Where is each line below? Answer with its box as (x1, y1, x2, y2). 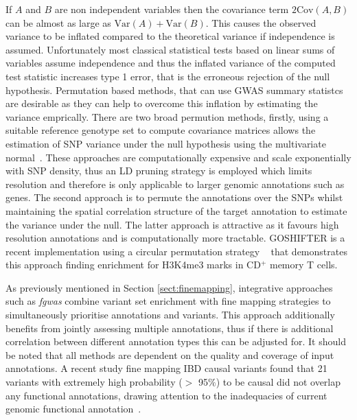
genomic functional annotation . (5, 401, 141, 416)
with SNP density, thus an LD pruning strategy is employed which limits (5, 163, 312, 178)
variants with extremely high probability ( (5, 375, 183, 389)
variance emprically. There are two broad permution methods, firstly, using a (5, 109, 329, 124)
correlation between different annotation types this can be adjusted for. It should (5, 334, 346, 349)
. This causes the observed (205, 15, 316, 30)
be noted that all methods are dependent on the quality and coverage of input (5, 347, 334, 362)
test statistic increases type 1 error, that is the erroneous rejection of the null (5, 69, 330, 83)
